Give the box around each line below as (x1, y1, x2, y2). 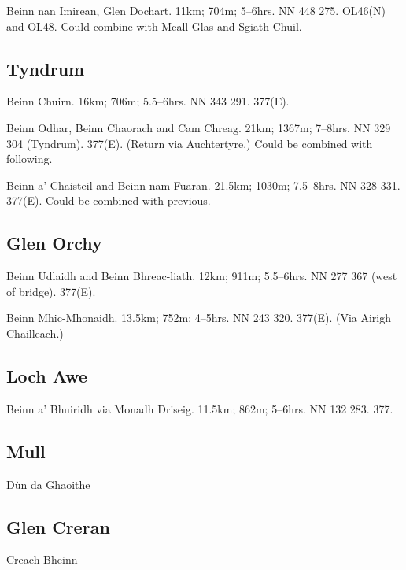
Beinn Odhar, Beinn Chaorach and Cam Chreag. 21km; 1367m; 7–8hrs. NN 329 (6, 119, 391, 135)
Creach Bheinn (6, 551, 78, 568)
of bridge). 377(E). (6, 283, 96, 299)
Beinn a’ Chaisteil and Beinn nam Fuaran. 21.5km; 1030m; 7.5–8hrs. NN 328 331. (6, 176, 400, 193)
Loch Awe (6, 363, 87, 387)
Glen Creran (6, 514, 110, 539)
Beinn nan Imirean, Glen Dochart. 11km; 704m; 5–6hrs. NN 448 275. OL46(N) (6, 2, 386, 18)
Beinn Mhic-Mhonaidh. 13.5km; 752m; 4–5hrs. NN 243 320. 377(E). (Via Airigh (6, 309, 392, 326)
